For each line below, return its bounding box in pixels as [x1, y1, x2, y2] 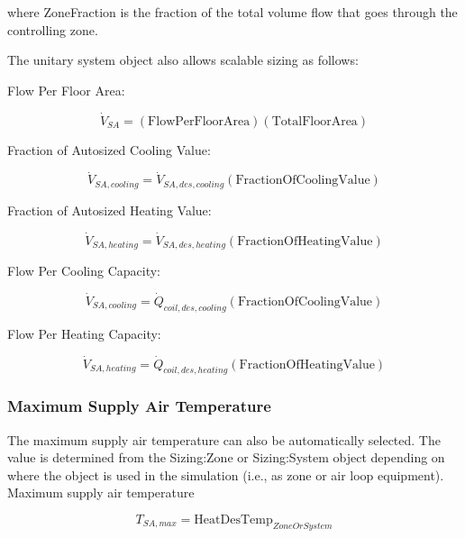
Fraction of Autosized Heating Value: [7, 200, 212, 219]
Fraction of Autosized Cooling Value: [7, 140, 211, 159]
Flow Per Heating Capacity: [7, 324, 161, 342]
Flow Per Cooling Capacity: [7, 261, 160, 280]
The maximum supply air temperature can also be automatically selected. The [7, 430, 441, 449]
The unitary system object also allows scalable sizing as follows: [7, 50, 359, 69]
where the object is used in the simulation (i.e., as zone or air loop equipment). [7, 465, 444, 484]
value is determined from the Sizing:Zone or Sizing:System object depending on [7, 448, 445, 467]
